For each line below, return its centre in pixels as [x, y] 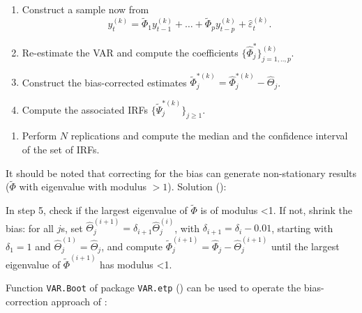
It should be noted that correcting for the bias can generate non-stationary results [181, 173]
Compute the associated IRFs [85, 109]
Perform [39, 136]
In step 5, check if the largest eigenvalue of [97, 210]
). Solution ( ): [197, 186]
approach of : [79, 301]
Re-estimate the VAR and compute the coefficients [130, 52]
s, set [72, 228]
